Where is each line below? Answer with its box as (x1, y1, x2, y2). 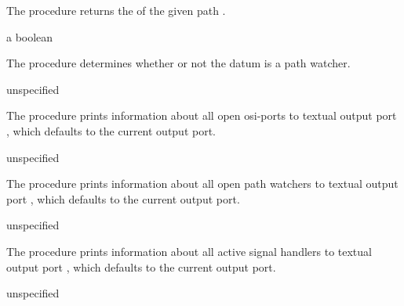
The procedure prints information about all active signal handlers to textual (6, 243, 372, 259)
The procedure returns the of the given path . (6, 2, 226, 18)
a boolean (6, 28, 53, 45)
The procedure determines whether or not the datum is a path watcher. (6, 55, 351, 71)
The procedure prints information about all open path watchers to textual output (6, 175, 399, 192)
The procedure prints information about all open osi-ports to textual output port (6, 107, 397, 124)
